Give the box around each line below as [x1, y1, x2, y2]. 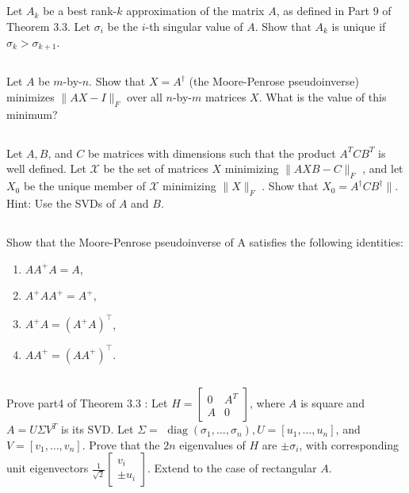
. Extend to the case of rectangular [147, 460, 317, 476]
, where [250, 395, 285, 411]
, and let [362, 160, 403, 177]
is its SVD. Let [60, 421, 134, 438]
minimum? [6, 105, 58, 122]
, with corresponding [299, 436, 399, 453]
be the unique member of [23, 178, 146, 194]
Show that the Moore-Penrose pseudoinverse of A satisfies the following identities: [6, 233, 403, 250]
